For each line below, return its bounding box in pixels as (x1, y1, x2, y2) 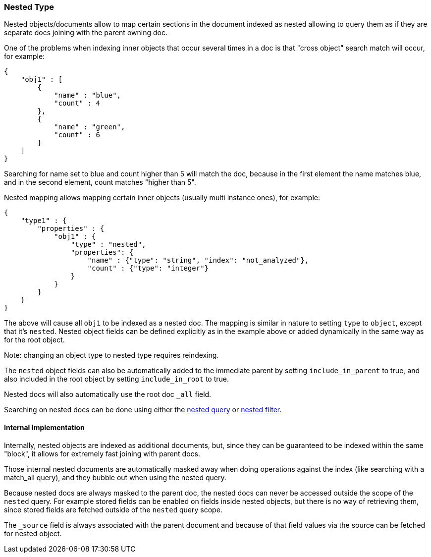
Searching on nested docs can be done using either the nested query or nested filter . (4, 405, 282, 414)
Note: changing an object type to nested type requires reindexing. (4, 351, 219, 360)
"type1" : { (20, 217, 67, 225)
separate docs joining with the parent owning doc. (4, 28, 167, 37)
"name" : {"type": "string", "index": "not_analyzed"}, (87, 256, 309, 265)
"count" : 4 (54, 99, 100, 108)
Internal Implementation (4, 423, 85, 432)
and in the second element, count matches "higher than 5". (4, 178, 196, 187)
